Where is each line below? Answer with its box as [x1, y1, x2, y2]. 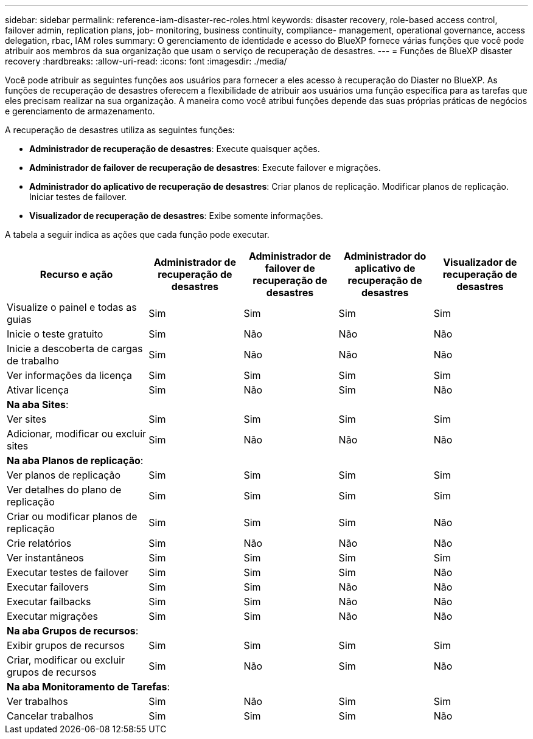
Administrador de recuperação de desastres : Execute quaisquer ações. [29, 144, 320, 154]
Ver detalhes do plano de [7, 484, 122, 496]
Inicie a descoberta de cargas [7, 342, 143, 355]
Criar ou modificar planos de [7, 510, 138, 522]
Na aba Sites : [7, 398, 69, 411]
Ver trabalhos [7, 695, 68, 707]
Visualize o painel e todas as [7, 301, 137, 313]
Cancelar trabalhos [7, 710, 94, 722]
